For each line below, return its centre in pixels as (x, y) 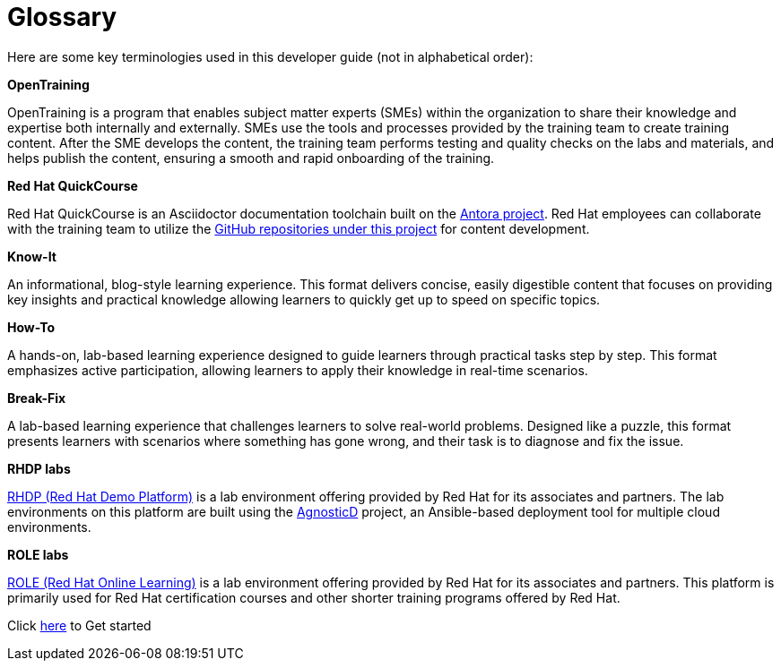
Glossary (62, 17)
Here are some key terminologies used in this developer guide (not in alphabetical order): (270, 56)
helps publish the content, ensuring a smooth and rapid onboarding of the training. (251, 158)
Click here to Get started (79, 625)
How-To (31, 327)
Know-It (32, 256)
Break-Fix (37, 398)
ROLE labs (38, 554)
